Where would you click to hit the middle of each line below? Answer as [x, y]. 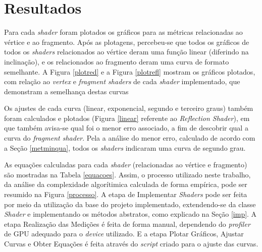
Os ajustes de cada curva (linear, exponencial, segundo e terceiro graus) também [129, 108]
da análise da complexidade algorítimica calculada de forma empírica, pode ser [126, 184]
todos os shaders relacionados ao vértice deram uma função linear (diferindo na [126, 52]
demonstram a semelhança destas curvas [66, 91]
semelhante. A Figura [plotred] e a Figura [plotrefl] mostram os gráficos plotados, [130, 71]
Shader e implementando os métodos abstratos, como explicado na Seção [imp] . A [130, 214]
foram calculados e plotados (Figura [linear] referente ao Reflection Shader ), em [127, 118]
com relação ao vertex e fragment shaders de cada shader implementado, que [122, 81]
